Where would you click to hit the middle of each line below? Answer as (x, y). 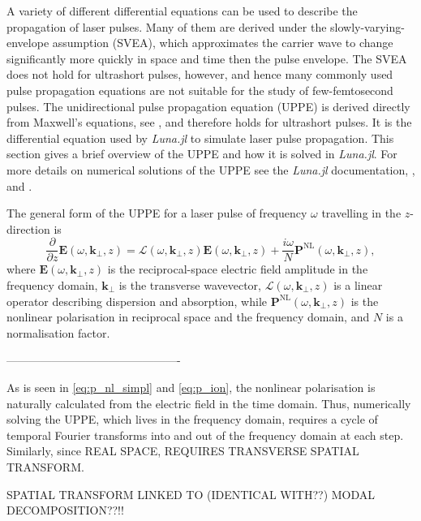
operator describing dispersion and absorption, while (137, 301)
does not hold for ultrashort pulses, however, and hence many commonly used (200, 74)
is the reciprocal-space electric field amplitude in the (238, 269)
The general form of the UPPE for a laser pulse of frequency (157, 213)
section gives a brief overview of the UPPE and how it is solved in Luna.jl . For (202, 154)
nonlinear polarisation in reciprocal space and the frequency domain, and (188, 317)
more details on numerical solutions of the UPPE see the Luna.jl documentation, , (211, 169)
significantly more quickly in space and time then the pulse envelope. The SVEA (207, 58)
